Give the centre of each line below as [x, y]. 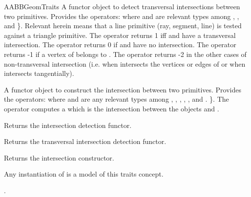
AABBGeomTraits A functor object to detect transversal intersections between [122, 6]
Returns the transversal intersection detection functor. [85, 141]
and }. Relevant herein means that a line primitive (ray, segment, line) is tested [123, 26]
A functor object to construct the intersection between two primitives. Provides [123, 89]
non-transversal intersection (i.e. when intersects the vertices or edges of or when [125, 63]
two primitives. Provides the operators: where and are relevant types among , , [122, 16]
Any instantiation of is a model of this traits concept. [84, 174]
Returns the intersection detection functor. [68, 125]
